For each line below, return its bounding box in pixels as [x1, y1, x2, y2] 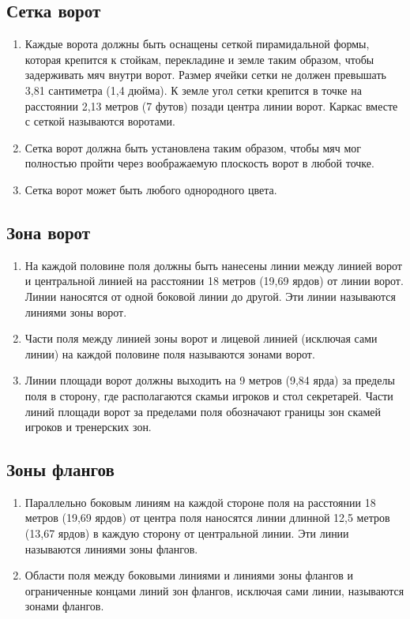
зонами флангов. [24, 598, 104, 614]
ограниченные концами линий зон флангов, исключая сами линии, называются [24, 582, 404, 598]
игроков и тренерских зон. [24, 418, 152, 435]
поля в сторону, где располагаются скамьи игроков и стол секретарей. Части [24, 387, 393, 403]
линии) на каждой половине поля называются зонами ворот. [24, 345, 315, 362]
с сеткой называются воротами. [24, 113, 175, 129]
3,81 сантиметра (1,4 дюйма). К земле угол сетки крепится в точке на [24, 81, 362, 98]
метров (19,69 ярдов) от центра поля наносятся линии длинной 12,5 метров [24, 509, 390, 526]
